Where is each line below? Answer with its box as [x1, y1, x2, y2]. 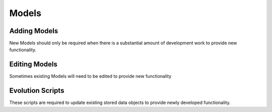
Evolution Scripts [9, 86, 64, 95]
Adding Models [9, 27, 58, 35]
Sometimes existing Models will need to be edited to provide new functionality [9, 73, 172, 79]
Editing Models [9, 60, 58, 69]
